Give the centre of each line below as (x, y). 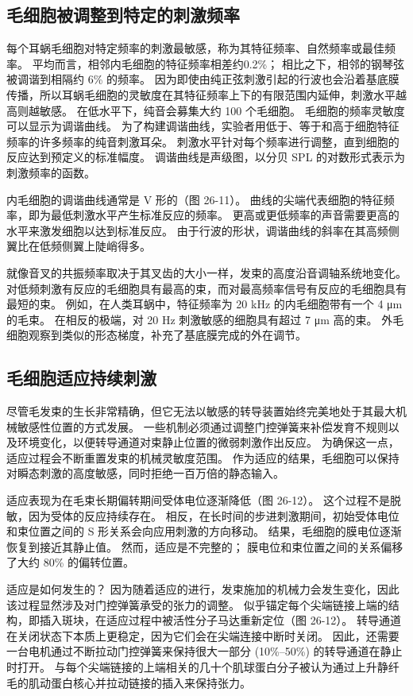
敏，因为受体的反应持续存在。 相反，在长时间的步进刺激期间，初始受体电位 (203, 515)
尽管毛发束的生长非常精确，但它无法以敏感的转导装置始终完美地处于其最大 (201, 411)
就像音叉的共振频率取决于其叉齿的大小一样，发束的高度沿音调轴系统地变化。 (206, 272)
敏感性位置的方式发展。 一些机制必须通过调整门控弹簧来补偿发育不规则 (203, 426)
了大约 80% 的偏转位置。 (70, 562)
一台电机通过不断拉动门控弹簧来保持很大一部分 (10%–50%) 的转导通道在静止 (205, 651)
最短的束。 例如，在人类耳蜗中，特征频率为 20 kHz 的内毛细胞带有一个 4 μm (205, 304)
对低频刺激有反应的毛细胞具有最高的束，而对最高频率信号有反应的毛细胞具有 (206, 288)
